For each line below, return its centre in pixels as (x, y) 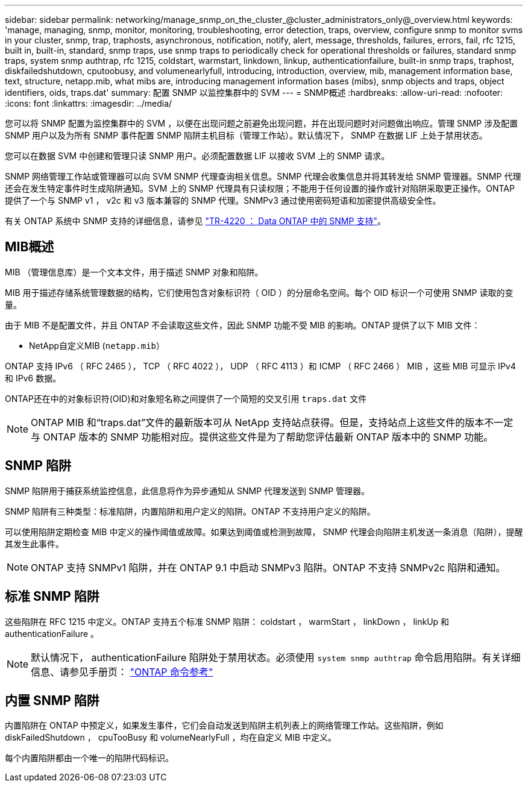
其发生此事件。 (34, 544)
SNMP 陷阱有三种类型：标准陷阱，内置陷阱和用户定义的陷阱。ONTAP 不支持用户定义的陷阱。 (190, 511)
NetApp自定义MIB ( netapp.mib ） (97, 345)
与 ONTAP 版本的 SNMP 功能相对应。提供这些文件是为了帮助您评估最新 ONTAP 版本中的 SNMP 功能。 (262, 437)
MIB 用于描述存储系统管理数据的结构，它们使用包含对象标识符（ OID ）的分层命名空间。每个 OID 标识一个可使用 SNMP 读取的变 (259, 292)
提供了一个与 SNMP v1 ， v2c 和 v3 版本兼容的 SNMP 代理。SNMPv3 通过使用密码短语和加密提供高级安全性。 (223, 200)
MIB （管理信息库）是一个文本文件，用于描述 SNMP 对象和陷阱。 (134, 272)
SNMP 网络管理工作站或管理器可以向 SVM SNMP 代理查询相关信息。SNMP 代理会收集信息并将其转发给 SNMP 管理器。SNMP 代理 (263, 176)
